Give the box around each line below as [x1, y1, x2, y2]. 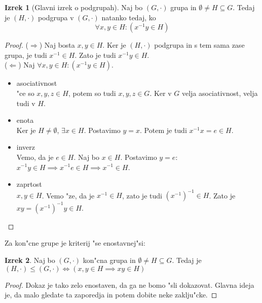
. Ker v [149, 87, 172, 98]
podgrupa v [38, 12, 74, 22]
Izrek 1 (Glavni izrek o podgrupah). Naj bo [5, 2, 143, 12]
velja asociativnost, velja [181, 87, 258, 98]
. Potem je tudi [140, 124, 187, 135]
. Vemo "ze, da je [42, 190, 95, 200]
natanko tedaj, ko [101, 12, 156, 22]
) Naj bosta [39, 40, 75, 50]
